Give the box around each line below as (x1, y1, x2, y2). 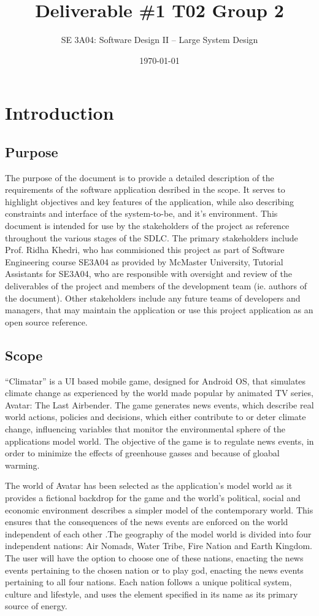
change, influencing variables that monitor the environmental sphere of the (5, 423, 285, 435)
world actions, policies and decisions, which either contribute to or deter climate (5, 410, 306, 423)
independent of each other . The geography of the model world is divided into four (5, 527, 312, 540)
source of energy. (5, 599, 67, 612)
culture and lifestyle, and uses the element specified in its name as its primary (5, 587, 298, 600)
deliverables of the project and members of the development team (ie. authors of (5, 279, 307, 292)
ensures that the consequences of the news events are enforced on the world (5, 515, 288, 528)
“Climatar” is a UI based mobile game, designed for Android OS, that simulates (5, 374, 306, 387)
